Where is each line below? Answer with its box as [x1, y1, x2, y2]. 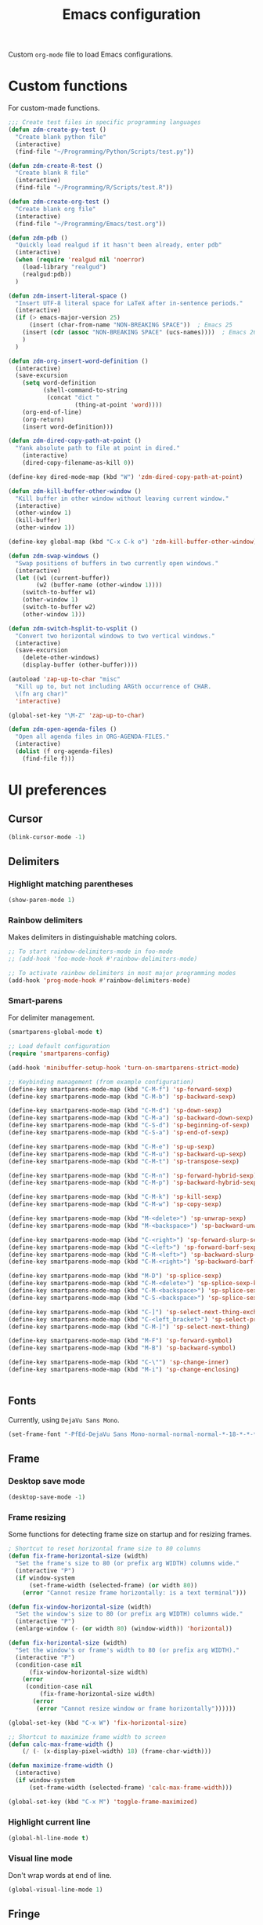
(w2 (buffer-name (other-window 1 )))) [36, 581, 163, 590]
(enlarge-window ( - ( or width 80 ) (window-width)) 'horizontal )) [15, 1625, 233, 1633]
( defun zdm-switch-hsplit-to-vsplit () [8, 624, 139, 633]
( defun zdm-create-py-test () [8, 126, 107, 133]
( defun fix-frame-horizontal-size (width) [8, 1552, 149, 1560]
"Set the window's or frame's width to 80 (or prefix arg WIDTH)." [15, 1646, 240, 1654]
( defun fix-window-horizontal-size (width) [8, 1603, 153, 1611]
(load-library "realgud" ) [22, 263, 107, 271]
